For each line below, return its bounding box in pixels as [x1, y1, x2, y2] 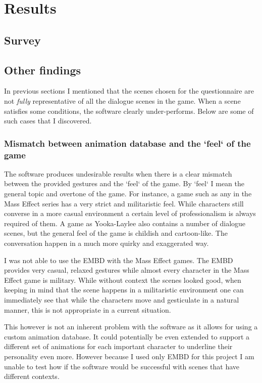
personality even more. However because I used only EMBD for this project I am [4, 351, 254, 361]
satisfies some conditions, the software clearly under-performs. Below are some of [4, 105, 254, 116]
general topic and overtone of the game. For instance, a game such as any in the [4, 188, 252, 199]
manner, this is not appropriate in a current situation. [4, 304, 171, 315]
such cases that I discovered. [4, 115, 92, 126]
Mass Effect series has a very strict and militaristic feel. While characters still [4, 198, 244, 208]
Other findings [4, 62, 81, 77]
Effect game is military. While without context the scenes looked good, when [4, 274, 241, 285]
